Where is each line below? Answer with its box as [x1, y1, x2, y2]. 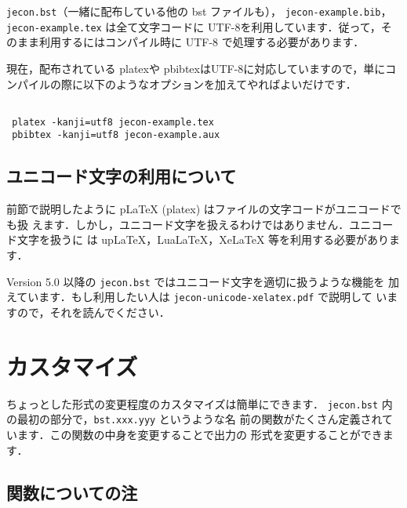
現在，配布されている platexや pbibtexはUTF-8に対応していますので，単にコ [6, 60, 397, 76]
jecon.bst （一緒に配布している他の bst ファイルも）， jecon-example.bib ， [6, 3, 392, 19]
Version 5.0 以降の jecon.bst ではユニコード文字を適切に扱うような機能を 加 [6, 273, 399, 289]
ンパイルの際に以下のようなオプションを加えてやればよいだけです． [6, 75, 357, 92]
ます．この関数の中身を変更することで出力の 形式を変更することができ [16, 426, 383, 442]
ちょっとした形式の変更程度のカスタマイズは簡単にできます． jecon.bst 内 [6, 395, 393, 412]
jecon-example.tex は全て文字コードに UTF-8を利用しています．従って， [6, 18, 381, 34]
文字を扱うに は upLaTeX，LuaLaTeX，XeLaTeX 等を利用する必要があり [16, 231, 390, 248]
